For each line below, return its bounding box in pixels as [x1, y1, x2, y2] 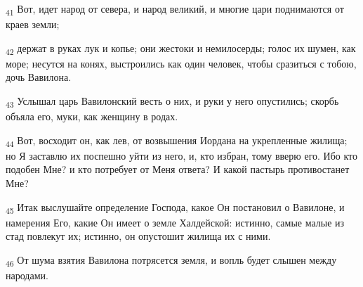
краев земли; [6, 17, 60, 32]
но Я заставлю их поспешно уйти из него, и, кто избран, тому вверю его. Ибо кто [6, 148, 358, 162]
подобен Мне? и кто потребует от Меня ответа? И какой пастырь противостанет [6, 162, 350, 177]
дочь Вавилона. [6, 70, 72, 84]
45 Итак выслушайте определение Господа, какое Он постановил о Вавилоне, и [6, 199, 345, 216]
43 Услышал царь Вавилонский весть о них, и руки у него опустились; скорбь [6, 94, 339, 110]
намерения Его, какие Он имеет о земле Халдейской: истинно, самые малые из [6, 215, 345, 229]
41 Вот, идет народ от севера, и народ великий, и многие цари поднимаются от [6, 1, 344, 18]
